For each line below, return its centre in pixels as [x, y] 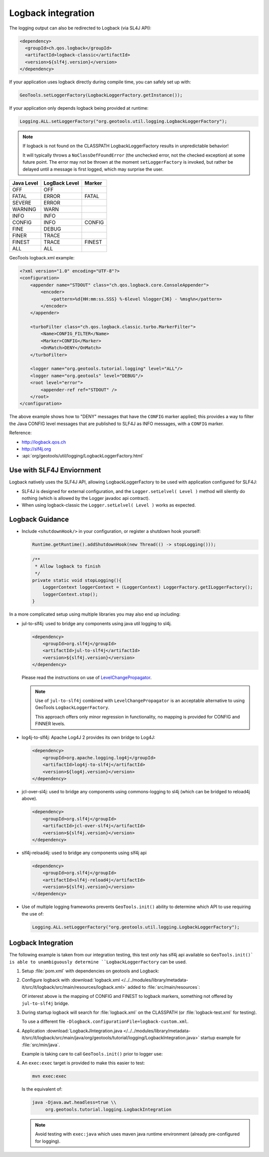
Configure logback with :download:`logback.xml [71, 980]
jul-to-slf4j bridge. [45, 1003]
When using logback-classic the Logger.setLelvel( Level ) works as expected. [109, 505]
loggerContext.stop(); [70, 594]
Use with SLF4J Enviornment [55, 470]
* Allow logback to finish [68, 567]
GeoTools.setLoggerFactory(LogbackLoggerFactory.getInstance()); [101, 95]
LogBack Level [61, 183]
